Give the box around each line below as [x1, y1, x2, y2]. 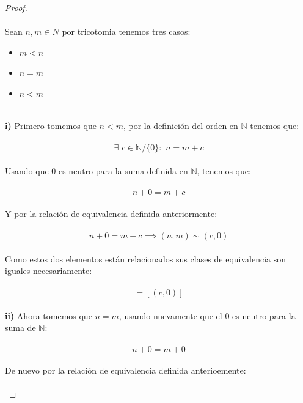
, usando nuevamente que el [119, 309, 222, 322]
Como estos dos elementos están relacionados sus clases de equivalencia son [5, 252, 287, 265]
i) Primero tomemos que [5, 119, 97, 132]
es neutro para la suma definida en [58, 164, 188, 177]
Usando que [5, 164, 49, 177]
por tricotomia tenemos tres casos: [62, 25, 191, 38]
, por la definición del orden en [123, 119, 238, 132]
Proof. [5, 1, 27, 13]
